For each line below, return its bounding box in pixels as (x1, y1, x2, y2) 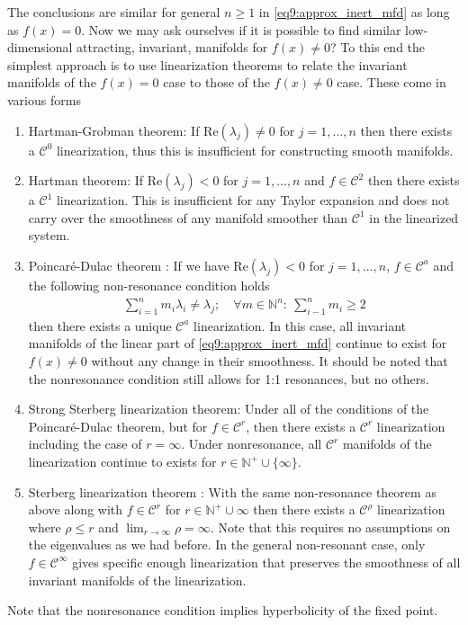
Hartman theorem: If (28, 171, 144, 190)
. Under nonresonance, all (181, 434, 322, 453)
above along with (28, 500, 123, 519)
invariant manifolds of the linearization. (28, 570, 247, 589)
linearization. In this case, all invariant (193, 316, 407, 335)
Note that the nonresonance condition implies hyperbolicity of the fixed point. (7, 601, 438, 620)
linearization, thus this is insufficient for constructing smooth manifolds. (56, 140, 454, 159)
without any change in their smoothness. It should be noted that (91, 352, 448, 371)
